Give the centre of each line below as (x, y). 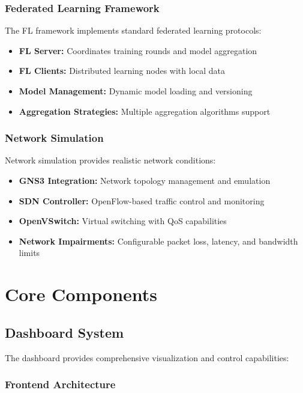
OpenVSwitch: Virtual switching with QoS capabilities (123, 221)
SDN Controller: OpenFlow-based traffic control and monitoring (142, 200)
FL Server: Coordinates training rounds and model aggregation (138, 50)
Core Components (81, 294)
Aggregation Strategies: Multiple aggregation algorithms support (145, 111)
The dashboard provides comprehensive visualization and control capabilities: (147, 357)
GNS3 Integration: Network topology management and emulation (145, 180)
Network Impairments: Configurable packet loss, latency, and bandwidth (158, 241)
